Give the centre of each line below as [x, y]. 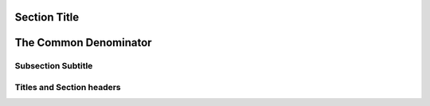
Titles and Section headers [68, 87]
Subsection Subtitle [54, 66]
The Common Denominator [83, 43]
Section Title [47, 17]
